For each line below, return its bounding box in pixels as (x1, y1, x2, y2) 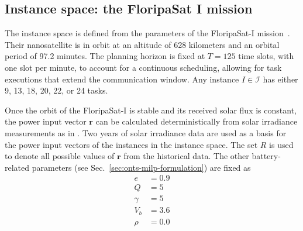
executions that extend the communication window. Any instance (5, 73, 239, 85)
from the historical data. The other (123, 150, 249, 162)
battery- (252, 150, 281, 162)
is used (269, 138, 294, 150)
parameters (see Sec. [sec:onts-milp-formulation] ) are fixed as (32, 161, 251, 173)
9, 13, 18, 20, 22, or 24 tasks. (5, 84, 108, 96)
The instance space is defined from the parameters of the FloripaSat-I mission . (5, 27, 290, 39)
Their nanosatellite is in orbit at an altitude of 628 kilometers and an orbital (5, 38, 280, 50)
